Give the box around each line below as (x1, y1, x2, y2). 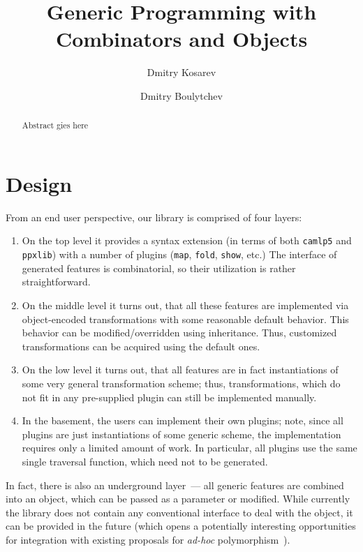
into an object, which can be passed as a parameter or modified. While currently (6, 491, 350, 506)
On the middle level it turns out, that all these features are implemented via (22, 297, 349, 312)
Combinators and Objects (55, 24, 308, 53)
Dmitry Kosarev (147, 65, 216, 80)
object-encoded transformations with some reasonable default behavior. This (22, 311, 349, 326)
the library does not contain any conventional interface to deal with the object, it (6, 505, 353, 519)
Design (6, 169, 73, 197)
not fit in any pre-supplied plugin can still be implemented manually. (22, 389, 317, 404)
